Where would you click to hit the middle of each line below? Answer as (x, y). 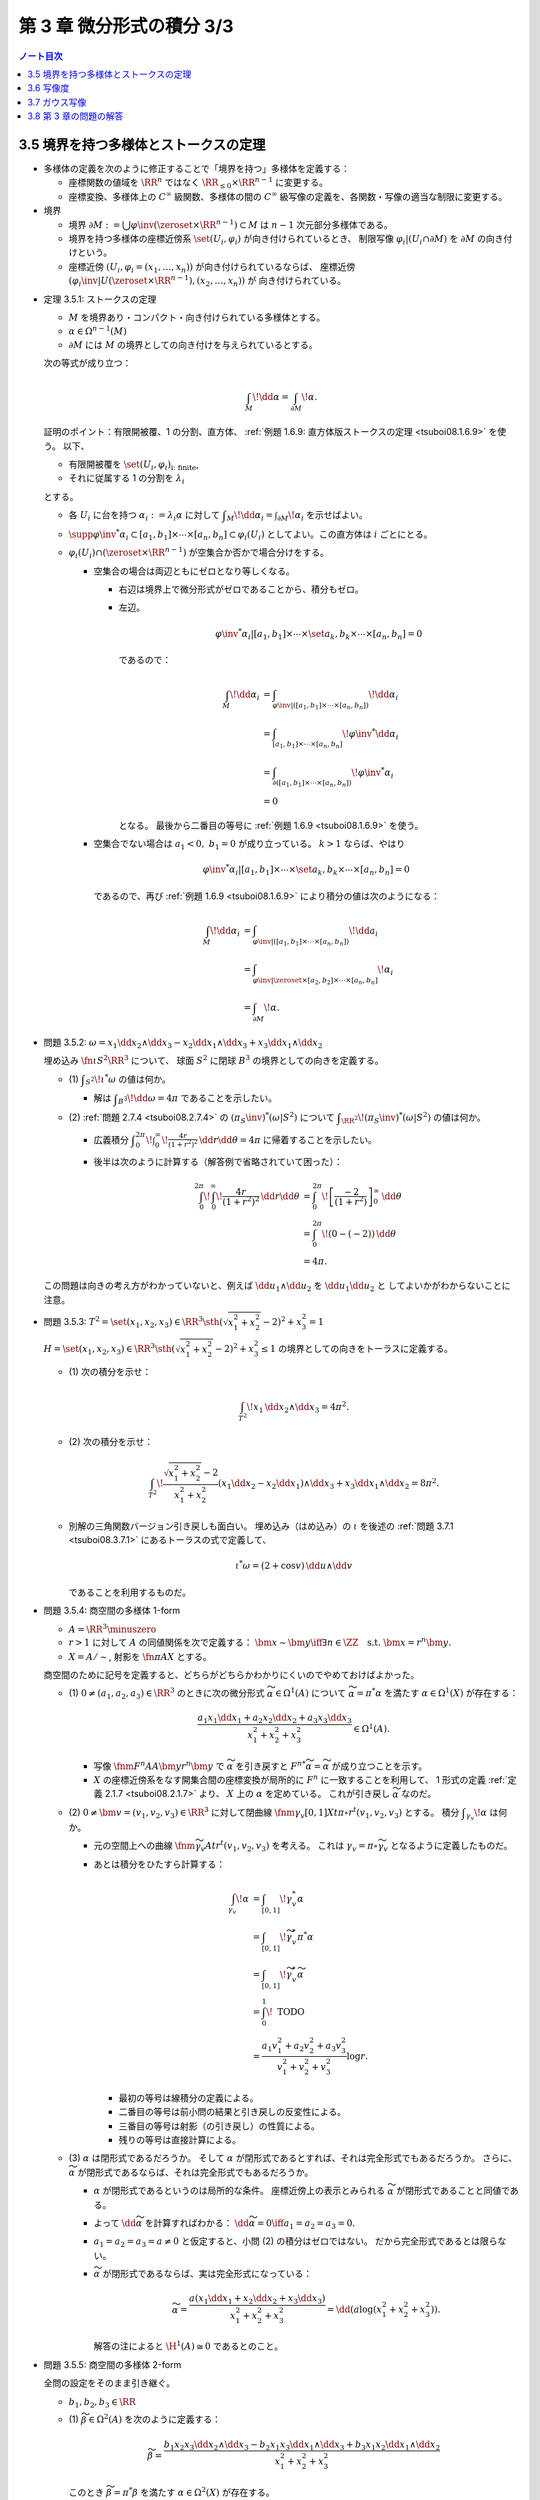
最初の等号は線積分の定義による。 (188, 2097)
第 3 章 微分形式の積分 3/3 (126, 26)
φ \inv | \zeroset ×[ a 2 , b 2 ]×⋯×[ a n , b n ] (315, 980)
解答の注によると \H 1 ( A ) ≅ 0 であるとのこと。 (188, 2345)
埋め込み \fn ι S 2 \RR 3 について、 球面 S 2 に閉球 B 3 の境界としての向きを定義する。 (213, 1060)
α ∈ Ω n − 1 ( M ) (97, 330)
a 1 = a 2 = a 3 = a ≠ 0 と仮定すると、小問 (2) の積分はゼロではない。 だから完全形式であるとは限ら (296, 2242)
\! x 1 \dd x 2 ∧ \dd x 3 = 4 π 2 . (298, 1407)
